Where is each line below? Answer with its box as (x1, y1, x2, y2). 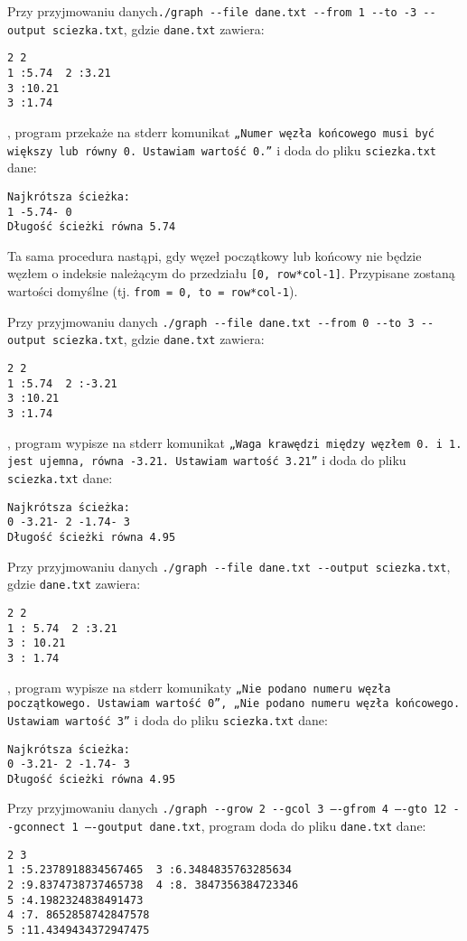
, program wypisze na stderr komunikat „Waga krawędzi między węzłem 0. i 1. (7, 433, 462, 452)
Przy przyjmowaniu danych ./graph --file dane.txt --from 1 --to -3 (7, 2, 417, 20)
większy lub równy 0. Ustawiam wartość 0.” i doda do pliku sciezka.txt (7, 140, 436, 159)
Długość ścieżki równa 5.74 (7, 220, 176, 234)
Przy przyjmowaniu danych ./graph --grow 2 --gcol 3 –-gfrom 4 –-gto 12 (7, 798, 447, 817)
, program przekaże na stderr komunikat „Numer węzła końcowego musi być (7, 122, 435, 141)
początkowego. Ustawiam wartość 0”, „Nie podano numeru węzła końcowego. (7, 697, 461, 711)
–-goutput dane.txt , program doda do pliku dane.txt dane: (84, 816, 426, 835)
